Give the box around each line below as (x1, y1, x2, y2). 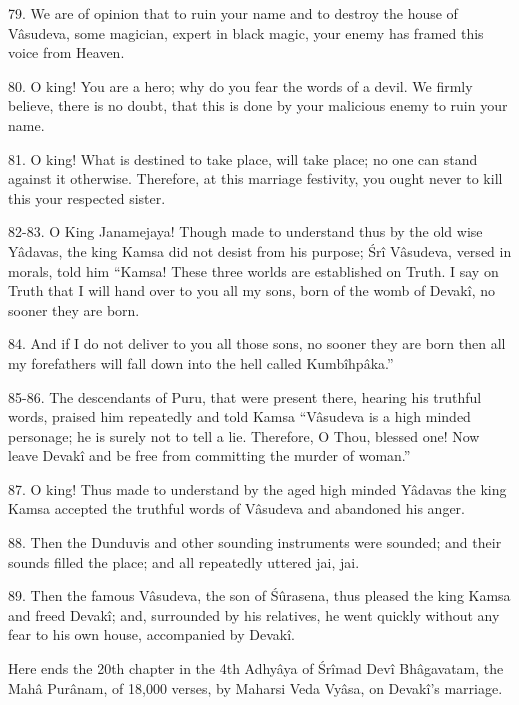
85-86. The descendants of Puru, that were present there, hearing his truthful (8, 386, 482, 407)
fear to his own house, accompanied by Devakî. (8, 624, 295, 645)
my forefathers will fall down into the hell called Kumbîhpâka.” (8, 352, 394, 373)
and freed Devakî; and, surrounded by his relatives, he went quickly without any (8, 604, 500, 625)
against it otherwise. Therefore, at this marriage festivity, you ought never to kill (8, 168, 503, 189)
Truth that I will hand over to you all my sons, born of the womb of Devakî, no (8, 280, 495, 301)
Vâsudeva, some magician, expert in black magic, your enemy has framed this (8, 22, 484, 43)
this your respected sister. (8, 187, 166, 208)
